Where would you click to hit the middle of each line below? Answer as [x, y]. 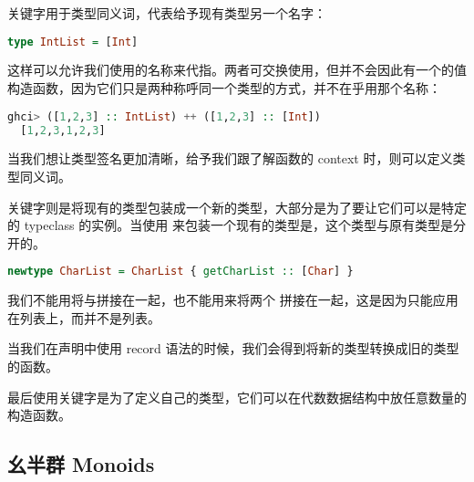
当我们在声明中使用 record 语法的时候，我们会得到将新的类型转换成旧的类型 [233, 348]
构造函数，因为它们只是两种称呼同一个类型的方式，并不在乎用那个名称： [224, 88]
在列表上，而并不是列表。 [84, 317]
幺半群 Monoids [81, 464]
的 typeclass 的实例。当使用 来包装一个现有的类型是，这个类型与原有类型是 [230, 225]
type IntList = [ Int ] [73, 42]
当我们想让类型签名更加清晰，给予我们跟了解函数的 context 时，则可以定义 [230, 158]
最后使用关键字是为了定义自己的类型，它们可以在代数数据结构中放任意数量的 [237, 397]
